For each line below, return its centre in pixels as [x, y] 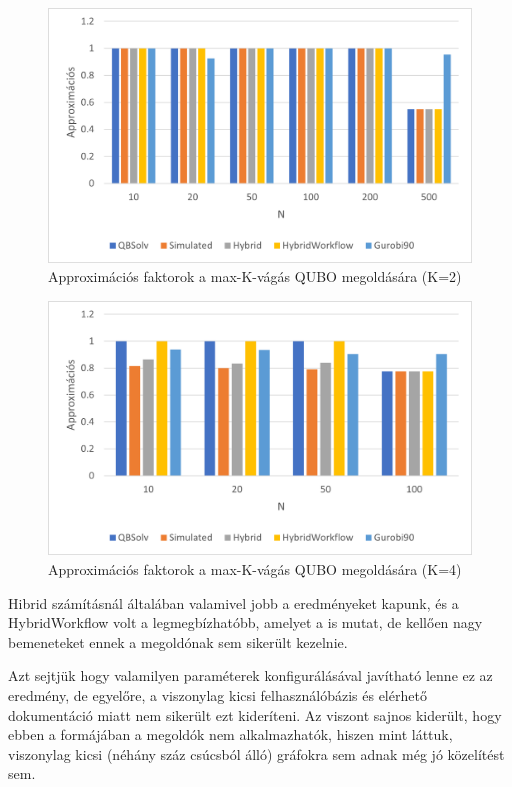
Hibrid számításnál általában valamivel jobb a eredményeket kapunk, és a [233, 602]
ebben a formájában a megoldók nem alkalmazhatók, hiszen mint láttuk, [230, 734]
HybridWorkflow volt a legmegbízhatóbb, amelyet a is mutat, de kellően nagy [245, 622]
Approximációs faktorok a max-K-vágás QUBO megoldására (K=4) [255, 569]
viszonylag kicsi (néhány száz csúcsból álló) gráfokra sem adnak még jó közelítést [256, 753]
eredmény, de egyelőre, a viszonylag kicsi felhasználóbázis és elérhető [217, 695]
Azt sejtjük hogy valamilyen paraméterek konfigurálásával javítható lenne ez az [250, 675]
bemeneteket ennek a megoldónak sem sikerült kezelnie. [178, 641]
